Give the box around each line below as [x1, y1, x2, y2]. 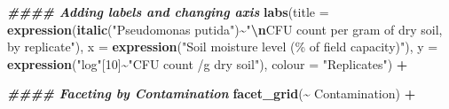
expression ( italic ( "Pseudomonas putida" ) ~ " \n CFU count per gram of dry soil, [7, 19, 443, 38]
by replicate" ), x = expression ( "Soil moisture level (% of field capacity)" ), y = [7, 37, 438, 56]
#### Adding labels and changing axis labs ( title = [7, 3, 329, 20]
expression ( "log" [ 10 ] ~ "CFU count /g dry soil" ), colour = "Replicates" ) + [7, 54, 408, 73]
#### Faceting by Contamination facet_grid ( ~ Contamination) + [7, 84, 416, 103]
